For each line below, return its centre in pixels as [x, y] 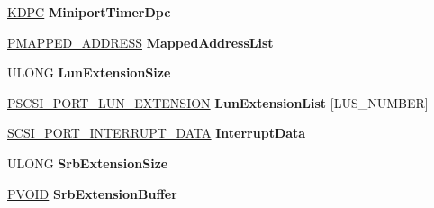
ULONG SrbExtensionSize [88, 163]
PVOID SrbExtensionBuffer [92, 193]
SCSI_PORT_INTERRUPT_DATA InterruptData [157, 133]
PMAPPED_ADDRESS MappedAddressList [140, 42]
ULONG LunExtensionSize [89, 72]
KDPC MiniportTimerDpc [89, 12]
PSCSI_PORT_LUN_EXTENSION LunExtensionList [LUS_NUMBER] [218, 102]
